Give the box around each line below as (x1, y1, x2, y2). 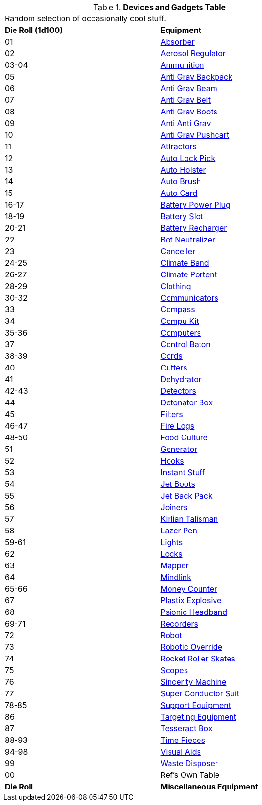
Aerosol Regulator (160, 48, 226, 58)
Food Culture (160, 433, 208, 442)
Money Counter (160, 584, 217, 594)
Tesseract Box (160, 724, 213, 733)
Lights (160, 537, 183, 547)
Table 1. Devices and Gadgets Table (93, 2, 226, 12)
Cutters (160, 363, 187, 372)
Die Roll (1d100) (5, 25, 63, 35)
